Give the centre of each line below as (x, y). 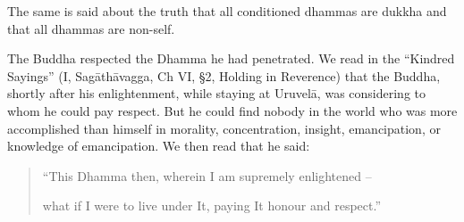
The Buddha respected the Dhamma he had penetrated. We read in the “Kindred (231, 58)
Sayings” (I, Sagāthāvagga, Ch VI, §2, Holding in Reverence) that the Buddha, (224, 75)
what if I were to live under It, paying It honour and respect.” (212, 206)
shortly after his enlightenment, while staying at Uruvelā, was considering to (216, 93)
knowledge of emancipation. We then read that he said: (159, 146)
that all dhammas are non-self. (91, 28)
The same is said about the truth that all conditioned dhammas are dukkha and (227, 11)
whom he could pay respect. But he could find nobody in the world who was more (232, 110)
